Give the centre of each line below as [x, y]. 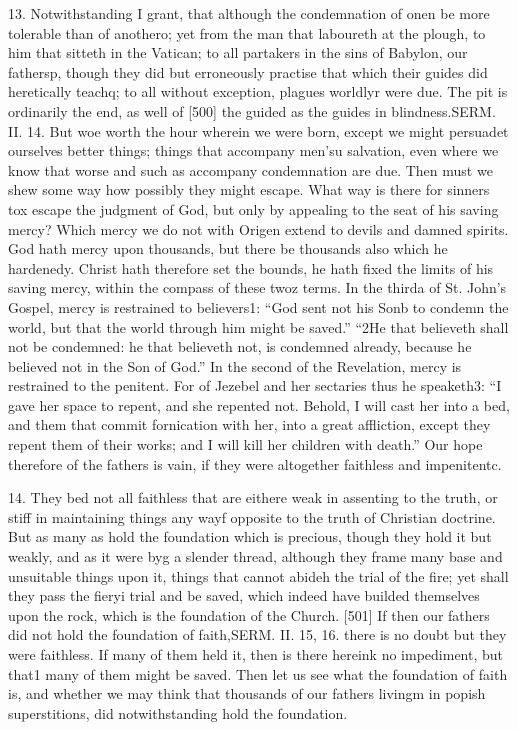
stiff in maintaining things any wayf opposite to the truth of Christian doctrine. [252, 516]
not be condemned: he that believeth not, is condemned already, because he [240, 346]
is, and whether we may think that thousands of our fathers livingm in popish [247, 693]
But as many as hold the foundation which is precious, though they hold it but [250, 536]
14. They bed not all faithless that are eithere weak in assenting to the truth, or [253, 497]
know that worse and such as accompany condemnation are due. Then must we [250, 169]
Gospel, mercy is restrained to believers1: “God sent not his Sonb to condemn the [258, 306]
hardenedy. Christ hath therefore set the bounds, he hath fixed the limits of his [251, 267]
